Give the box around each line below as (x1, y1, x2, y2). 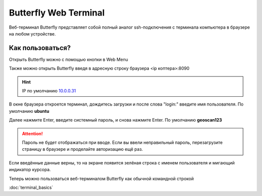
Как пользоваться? (9, 44, 71, 52)
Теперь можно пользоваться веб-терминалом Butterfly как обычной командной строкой (9, 176, 194, 181)
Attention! (22, 130, 43, 136)
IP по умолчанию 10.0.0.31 (22, 88, 76, 94)
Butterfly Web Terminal (9, 7, 105, 18)
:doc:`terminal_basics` (9, 184, 53, 190)
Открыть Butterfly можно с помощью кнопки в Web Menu (9, 56, 128, 62)
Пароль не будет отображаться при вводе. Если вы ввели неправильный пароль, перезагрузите (22, 139, 223, 145)
